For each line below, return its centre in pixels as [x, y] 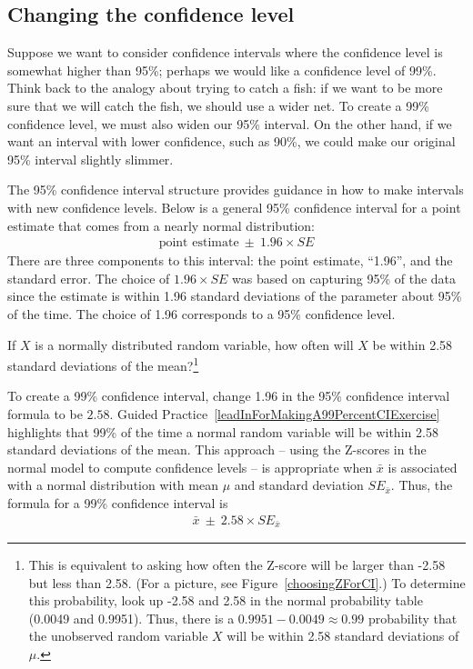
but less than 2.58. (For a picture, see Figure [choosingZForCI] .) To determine [247, 582]
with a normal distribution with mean [113, 485]
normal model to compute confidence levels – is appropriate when [190, 467]
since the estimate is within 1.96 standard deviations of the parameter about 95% [235, 296]
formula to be [45, 413]
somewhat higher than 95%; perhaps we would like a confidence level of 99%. [222, 70]
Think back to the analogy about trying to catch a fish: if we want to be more [225, 88]
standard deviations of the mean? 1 [103, 364]
